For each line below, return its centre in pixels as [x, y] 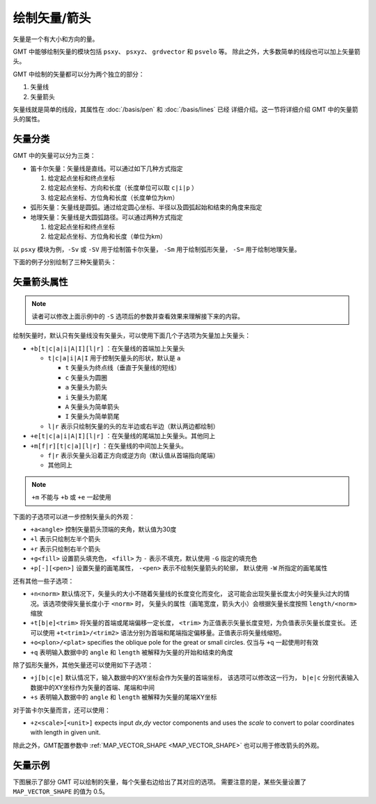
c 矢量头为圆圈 [86, 377]
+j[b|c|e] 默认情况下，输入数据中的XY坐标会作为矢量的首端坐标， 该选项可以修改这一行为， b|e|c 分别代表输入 [195, 677]
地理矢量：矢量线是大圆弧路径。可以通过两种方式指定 [107, 217]
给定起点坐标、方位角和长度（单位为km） [107, 236]
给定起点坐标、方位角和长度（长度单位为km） [113, 198]
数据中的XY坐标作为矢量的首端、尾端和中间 [93, 687]
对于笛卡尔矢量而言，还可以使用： [62, 710]
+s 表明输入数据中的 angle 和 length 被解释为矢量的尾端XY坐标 [124, 697]
